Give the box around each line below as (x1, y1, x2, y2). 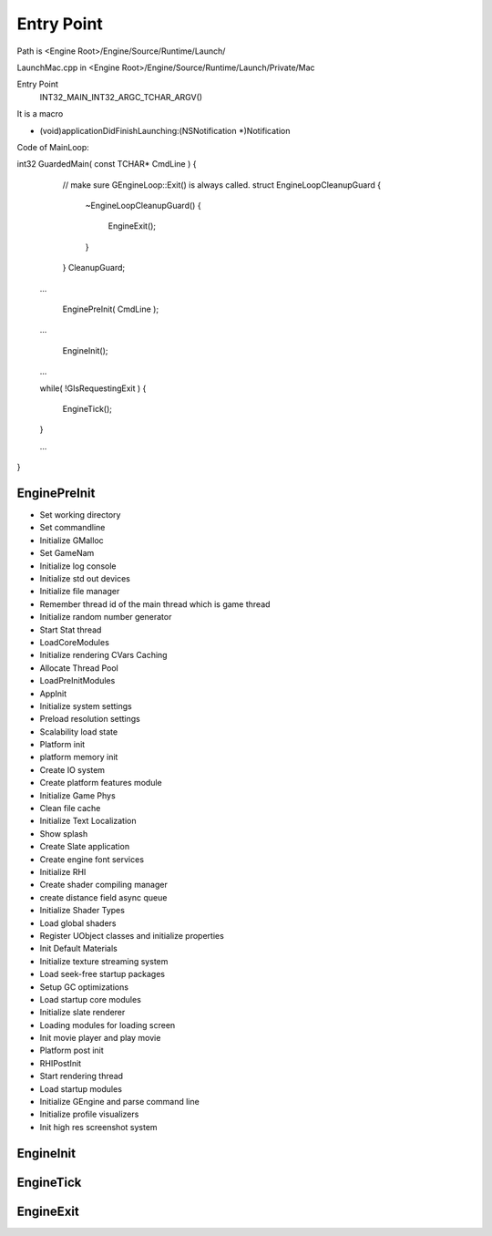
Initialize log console (39, 561, 117, 572)
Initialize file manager (39, 586, 120, 597)
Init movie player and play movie (39, 1033, 161, 1044)
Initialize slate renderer (39, 1007, 126, 1018)
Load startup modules (39, 1083, 123, 1094)
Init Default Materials (39, 943, 118, 954)
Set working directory (39, 510, 121, 520)
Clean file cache (39, 803, 101, 814)
